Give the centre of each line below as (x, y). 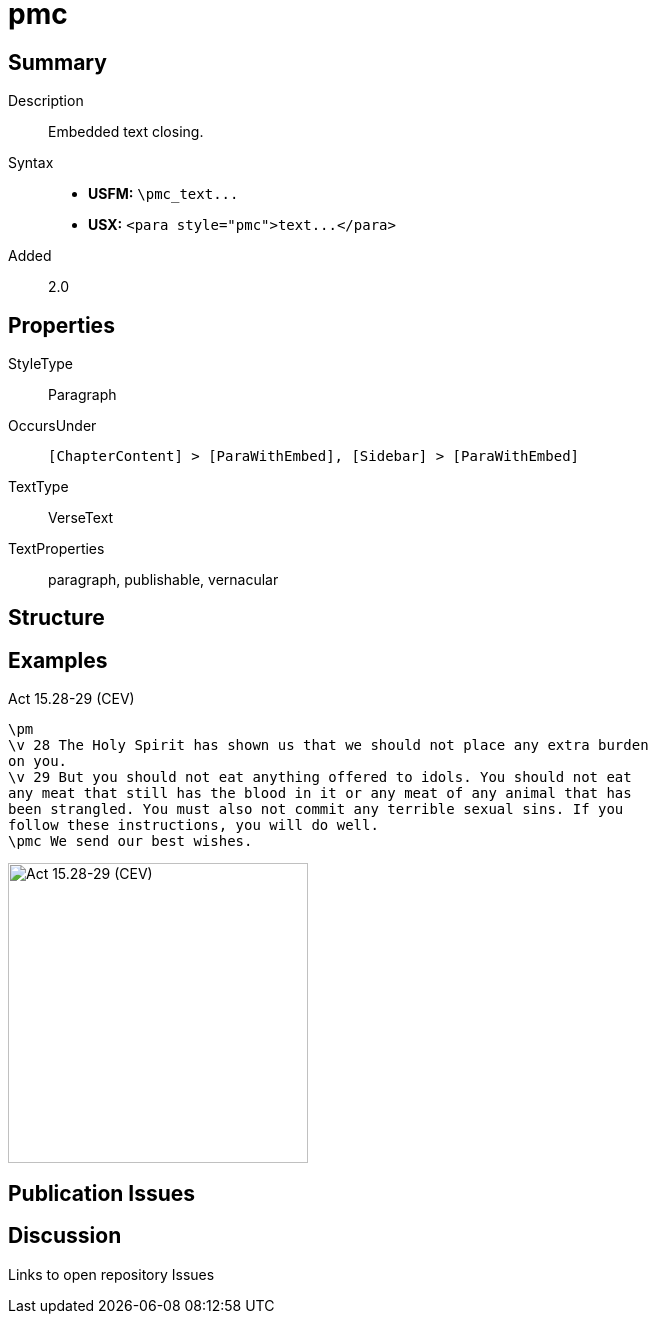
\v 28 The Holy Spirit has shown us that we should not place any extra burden (328, 745)
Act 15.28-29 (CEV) (71, 699)
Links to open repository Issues (111, 1274)
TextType (38, 487)
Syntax (31, 163)
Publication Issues (102, 1193)
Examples (58, 660)
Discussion (65, 1236)
